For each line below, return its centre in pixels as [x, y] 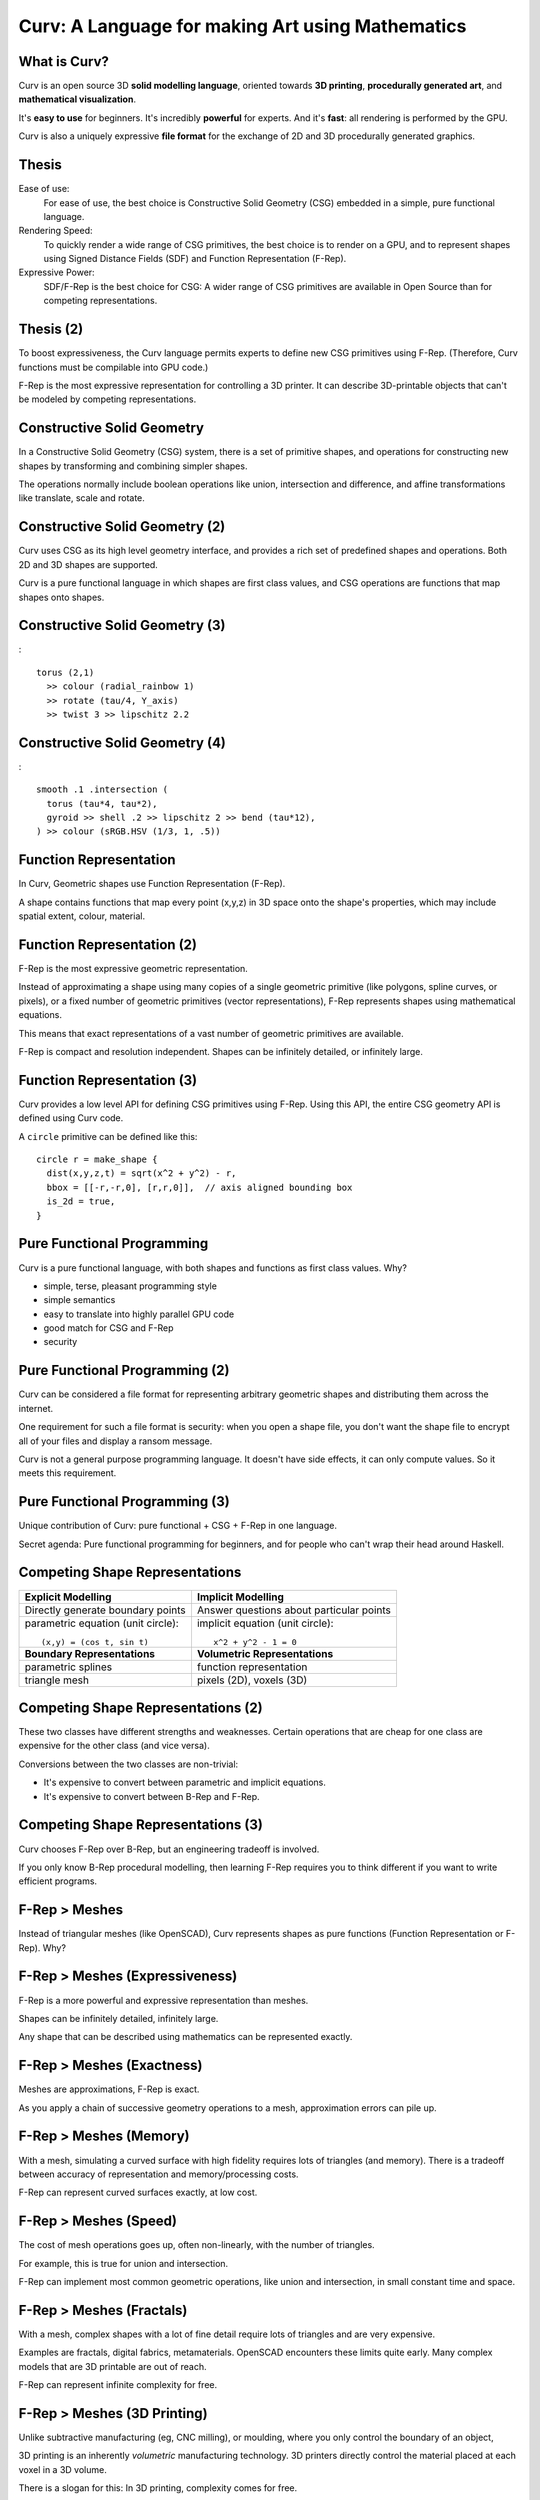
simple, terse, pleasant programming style [130, 1286]
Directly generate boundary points [105, 1610]
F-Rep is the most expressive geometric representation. [133, 969]
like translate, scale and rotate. [81, 498]
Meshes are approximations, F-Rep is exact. [109, 2089]
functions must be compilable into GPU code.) [113, 367]
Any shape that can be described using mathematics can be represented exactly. [185, 2037]
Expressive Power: [56, 272]
